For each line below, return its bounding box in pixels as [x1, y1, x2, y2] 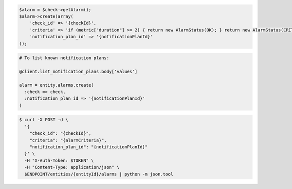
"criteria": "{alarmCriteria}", [29, 137, 107, 143]
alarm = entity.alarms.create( [19, 82, 94, 88]
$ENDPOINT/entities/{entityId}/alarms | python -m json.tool [24, 171, 174, 177]
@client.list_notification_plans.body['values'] [19, 68, 138, 74]
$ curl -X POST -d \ [19, 117, 68, 123]
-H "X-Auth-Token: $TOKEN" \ [24, 157, 94, 163]
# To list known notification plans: [19, 55, 109, 61]
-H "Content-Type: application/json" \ [24, 165, 120, 170]
